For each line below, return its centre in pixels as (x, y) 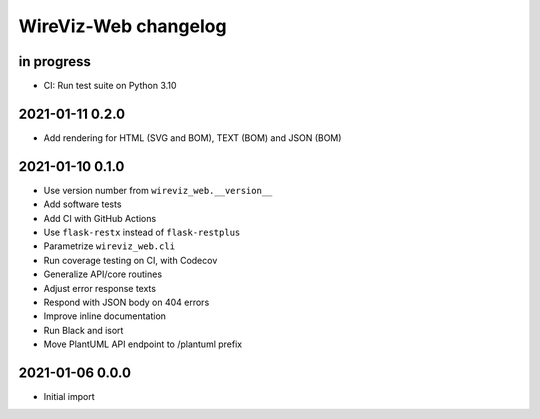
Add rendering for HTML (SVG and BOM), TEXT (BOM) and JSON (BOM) (192, 137)
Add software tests (82, 204)
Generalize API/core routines (103, 274)
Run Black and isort (83, 330)
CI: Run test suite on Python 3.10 (110, 86)
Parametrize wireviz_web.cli (109, 246)
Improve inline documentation (105, 316)
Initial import (69, 397)
